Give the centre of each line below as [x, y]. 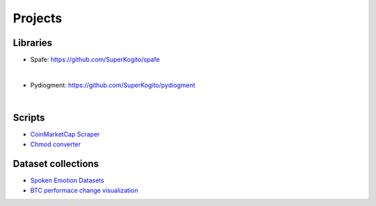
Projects [38, 18]
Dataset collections [56, 164]
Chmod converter [56, 144]
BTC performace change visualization [84, 190]
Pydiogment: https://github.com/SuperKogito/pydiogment [113, 85]
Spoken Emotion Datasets [67, 180]
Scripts [29, 118]
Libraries [32, 43]
